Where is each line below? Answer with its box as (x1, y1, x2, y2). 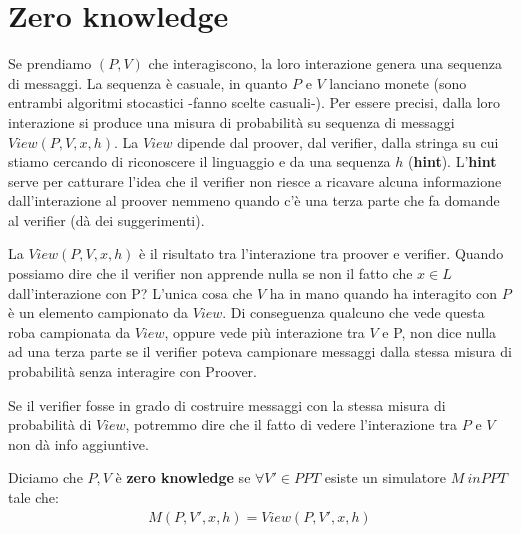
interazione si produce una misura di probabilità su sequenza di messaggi (8, 111, 455, 132)
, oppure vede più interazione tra (164, 321, 365, 342)
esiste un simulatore (324, 467, 447, 488)
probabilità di (8, 414, 92, 435)
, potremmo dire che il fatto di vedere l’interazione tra (125, 414, 458, 435)
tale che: (8, 487, 59, 507)
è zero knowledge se (115, 467, 251, 488)
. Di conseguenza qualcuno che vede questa (222, 302, 485, 323)
